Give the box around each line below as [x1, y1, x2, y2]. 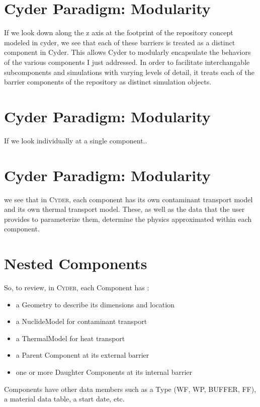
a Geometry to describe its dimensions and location [16, 299, 175, 309]
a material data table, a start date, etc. [4, 393, 125, 404]
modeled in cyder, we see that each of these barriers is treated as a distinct [4, 37, 235, 47]
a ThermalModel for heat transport [16, 333, 125, 343]
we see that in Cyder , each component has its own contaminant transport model [4, 194, 253, 204]
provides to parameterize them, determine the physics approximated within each [4, 213, 252, 224]
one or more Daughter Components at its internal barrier [16, 367, 193, 377]
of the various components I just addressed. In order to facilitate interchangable [4, 56, 250, 67]
